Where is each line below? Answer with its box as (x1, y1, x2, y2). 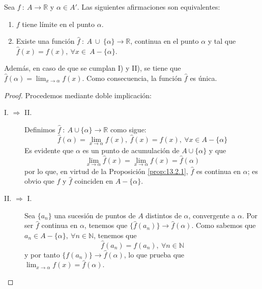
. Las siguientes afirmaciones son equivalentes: (77, 2, 220, 12)
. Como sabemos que (191, 220, 256, 230)
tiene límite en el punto (22, 18, 95, 29)
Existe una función (16, 36, 75, 46)
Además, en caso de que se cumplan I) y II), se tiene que (4, 63, 181, 73)
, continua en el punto (130, 36, 199, 46)
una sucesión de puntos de (54, 210, 136, 220)
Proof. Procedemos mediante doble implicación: (4, 90, 152, 100)
